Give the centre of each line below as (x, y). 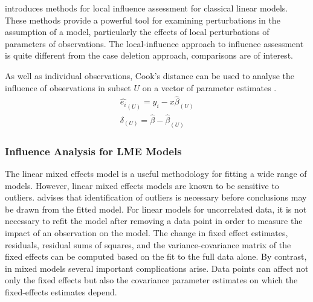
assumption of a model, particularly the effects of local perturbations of (137, 32)
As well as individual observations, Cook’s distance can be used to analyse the (150, 75)
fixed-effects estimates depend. (61, 291)
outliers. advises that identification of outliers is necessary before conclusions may (156, 197)
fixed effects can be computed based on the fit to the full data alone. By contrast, (156, 256)
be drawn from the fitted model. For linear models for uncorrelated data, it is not (156, 209)
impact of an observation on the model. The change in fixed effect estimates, (147, 233)
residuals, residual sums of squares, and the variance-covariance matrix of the (148, 244)
